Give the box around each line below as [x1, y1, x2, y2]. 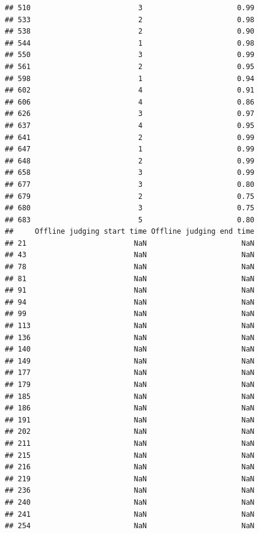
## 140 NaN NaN [5, 345, 255, 354]
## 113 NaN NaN [5, 321, 255, 330]
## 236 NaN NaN [5, 486, 255, 495]
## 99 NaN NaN [5, 309, 255, 318]
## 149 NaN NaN [5, 356, 255, 365]
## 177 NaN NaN [5, 368, 255, 377]
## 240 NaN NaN [5, 498, 255, 507]
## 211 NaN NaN [5, 439, 255, 448]
